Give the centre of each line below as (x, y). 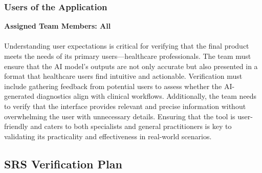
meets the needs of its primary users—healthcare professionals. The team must (128, 56)
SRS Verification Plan (63, 164)
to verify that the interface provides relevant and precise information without (125, 106)
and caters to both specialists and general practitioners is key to (131, 126)
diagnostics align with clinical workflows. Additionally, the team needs (147, 96)
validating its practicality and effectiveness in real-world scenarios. (108, 136)
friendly (16, 126)
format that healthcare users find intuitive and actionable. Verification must (123, 76)
